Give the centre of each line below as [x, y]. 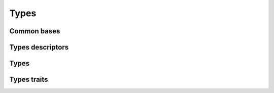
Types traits [29, 80]
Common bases [35, 31]
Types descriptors [39, 47]
